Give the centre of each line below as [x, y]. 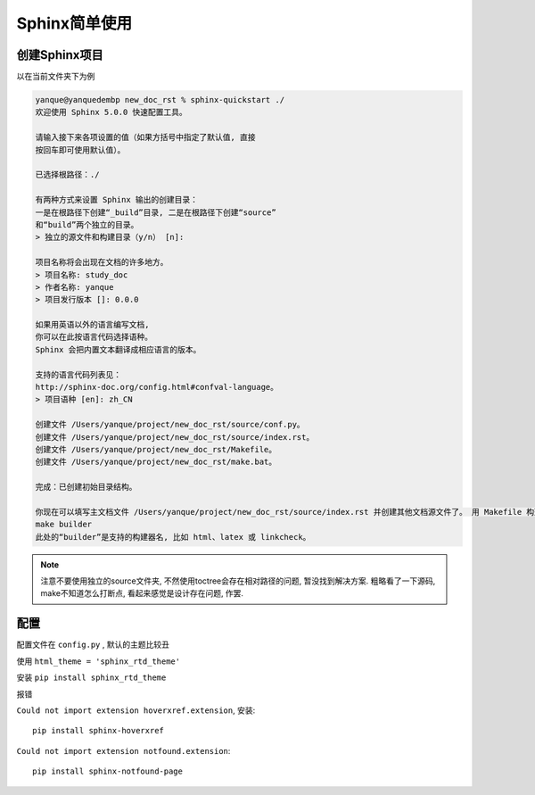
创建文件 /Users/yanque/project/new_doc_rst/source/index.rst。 [175, 437]
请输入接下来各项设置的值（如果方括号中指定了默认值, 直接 [145, 137]
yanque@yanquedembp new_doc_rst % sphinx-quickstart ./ [160, 100]
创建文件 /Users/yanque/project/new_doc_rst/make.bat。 [156, 462]
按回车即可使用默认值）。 [80, 150]
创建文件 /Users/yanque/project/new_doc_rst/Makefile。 [156, 449]
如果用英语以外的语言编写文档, [93, 325]
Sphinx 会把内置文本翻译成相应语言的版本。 [118, 349]
